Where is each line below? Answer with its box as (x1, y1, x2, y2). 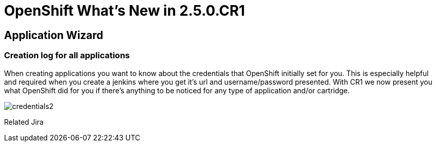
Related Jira (4, 117, 44, 126)
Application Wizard (4, 28, 103, 42)
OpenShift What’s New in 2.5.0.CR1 (4, 2, 245, 19)
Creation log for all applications (4, 50, 130, 61)
